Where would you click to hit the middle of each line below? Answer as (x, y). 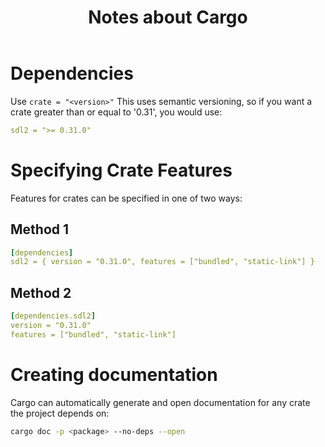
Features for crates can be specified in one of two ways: (126, 198)
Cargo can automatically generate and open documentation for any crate (160, 402)
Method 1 (40, 229)
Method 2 (41, 292)
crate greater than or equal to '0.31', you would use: (116, 112)
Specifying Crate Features (121, 170)
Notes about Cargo (168, 17)
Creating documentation (114, 374)
